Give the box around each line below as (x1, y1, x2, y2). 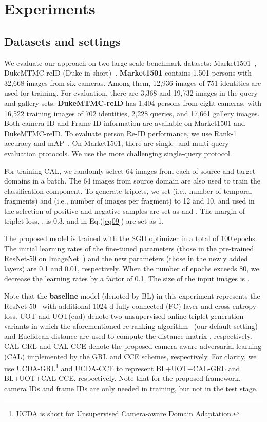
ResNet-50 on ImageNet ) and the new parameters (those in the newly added (4, 253, 248, 264)
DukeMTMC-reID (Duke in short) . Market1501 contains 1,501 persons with (4, 67, 252, 78)
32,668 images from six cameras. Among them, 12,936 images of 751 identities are (4, 77, 261, 88)
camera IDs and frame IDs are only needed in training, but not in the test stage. (4, 383, 258, 394)
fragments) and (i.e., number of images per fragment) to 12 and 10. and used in (4, 195, 255, 206)
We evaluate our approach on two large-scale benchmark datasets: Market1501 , (4, 57, 257, 68)
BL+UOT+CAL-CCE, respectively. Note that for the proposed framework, (4, 373, 241, 383)
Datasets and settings (4, 33, 121, 49)
